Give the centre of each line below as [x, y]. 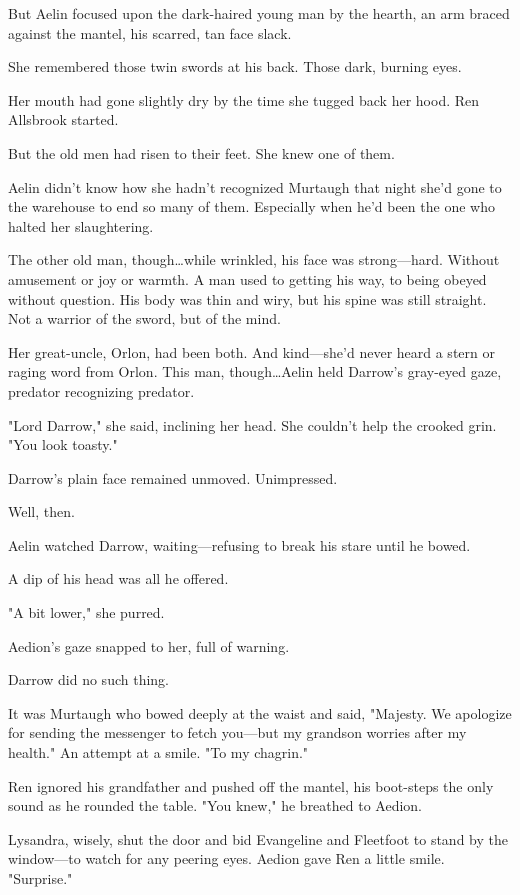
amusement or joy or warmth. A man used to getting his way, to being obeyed [247, 278]
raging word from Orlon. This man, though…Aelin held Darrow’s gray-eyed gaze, [255, 371]
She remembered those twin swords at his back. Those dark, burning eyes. [235, 66]
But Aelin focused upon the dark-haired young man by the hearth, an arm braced [259, 13]
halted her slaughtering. [81, 225]
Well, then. [41, 511]
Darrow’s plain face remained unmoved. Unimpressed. [173, 477]
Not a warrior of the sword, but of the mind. [144, 318]
